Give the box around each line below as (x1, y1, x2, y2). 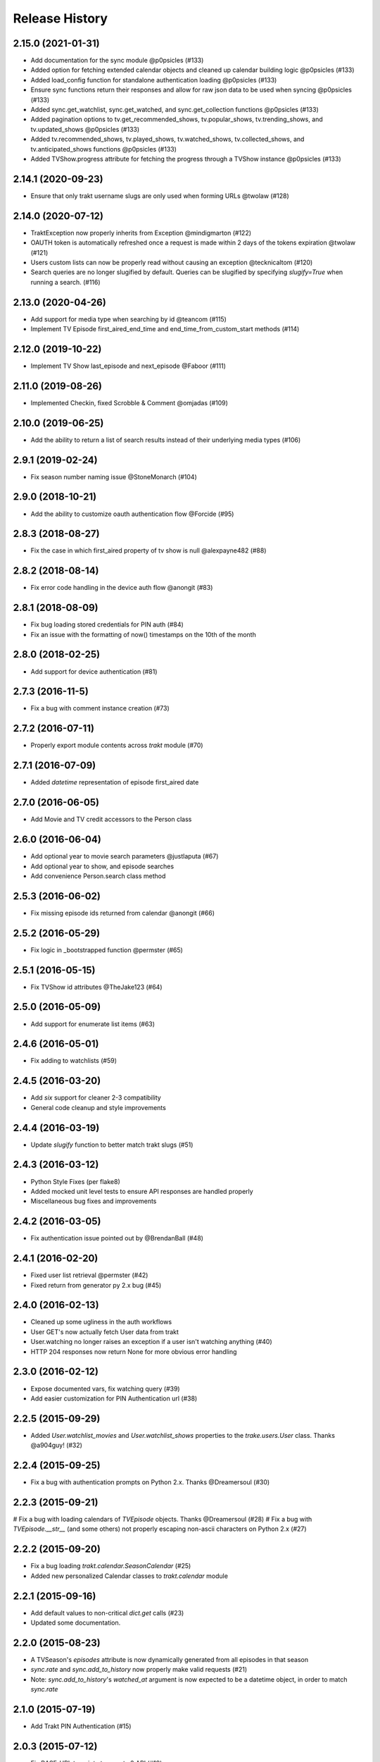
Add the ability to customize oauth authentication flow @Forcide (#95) (30, 510, 234, 518)
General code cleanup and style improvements (30, 1103, 167, 1111)
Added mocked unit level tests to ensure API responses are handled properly (30, 1187, 253, 1195)
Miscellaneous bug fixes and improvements (30, 1197, 157, 1205)
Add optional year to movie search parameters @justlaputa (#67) (30, 852, 219, 861)
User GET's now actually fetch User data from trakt (30, 1327, 179, 1336)
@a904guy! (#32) (30, 1441, 82, 1450)
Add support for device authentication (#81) (30, 667, 158, 676)
